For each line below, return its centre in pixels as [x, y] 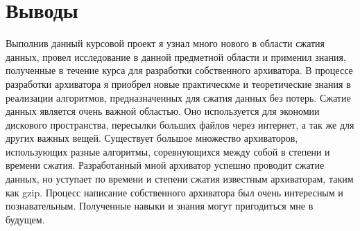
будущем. [25, 219]
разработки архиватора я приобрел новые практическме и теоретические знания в [178, 83]
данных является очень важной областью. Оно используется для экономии [163, 111]
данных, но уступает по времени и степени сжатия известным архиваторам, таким [180, 179]
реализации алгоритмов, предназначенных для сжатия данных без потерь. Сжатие [178, 97]
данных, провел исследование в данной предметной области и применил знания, [176, 56]
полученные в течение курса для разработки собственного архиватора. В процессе [179, 70]
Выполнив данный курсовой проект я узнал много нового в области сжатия [165, 43]
